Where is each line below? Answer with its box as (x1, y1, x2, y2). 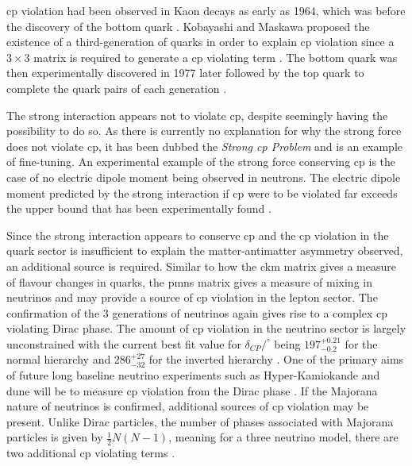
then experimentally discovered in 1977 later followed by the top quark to (6, 64, 364, 81)
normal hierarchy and (6, 351, 111, 368)
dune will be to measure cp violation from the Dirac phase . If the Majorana (6, 382, 378, 399)
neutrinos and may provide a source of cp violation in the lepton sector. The (6, 289, 378, 306)
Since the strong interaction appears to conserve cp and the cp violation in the (6, 226, 389, 243)
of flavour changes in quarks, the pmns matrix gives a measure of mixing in (6, 273, 372, 290)
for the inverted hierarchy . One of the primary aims (148, 351, 404, 368)
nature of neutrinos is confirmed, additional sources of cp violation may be (6, 398, 369, 414)
